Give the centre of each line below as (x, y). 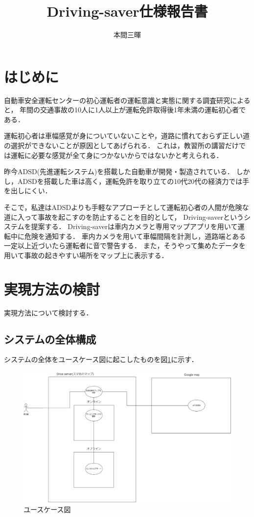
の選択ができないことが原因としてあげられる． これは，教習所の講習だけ (121, 145)
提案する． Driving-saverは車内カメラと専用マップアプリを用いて (134, 226)
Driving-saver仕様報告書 (127, 11)
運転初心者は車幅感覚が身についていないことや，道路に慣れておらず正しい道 (127, 136)
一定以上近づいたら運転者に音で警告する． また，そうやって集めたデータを (125, 246)
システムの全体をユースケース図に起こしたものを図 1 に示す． (101, 359)
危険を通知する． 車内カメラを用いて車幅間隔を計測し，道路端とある (135, 236)
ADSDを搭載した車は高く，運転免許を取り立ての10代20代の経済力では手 (133, 181)
